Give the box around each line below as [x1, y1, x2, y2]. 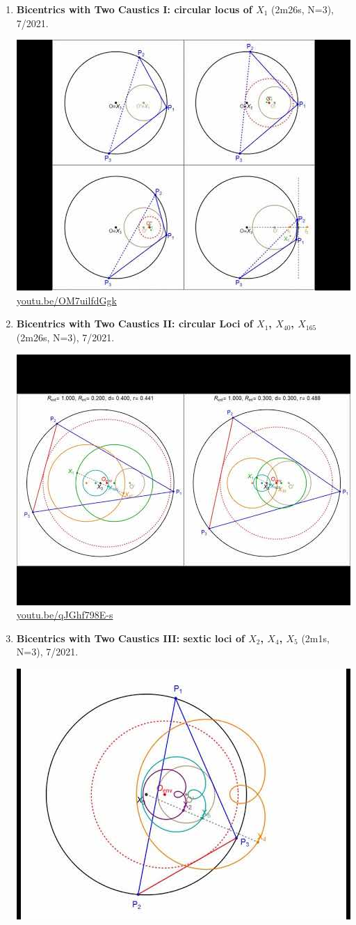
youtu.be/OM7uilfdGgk [16, 293, 117, 307]
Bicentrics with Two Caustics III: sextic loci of [16, 630, 245, 645]
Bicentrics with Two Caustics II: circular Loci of [16, 316, 253, 331]
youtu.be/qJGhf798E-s [16, 607, 113, 622]
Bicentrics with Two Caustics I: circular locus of [16, 2, 252, 16]
